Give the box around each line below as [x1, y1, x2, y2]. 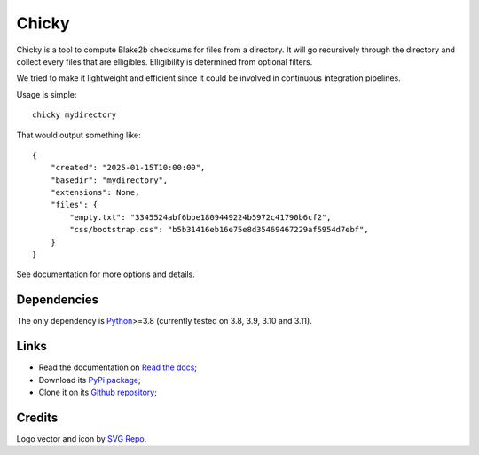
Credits [16, 410, 59, 425]
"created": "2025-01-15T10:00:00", [50, 162, 206, 173]
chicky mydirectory [32, 110, 117, 120]
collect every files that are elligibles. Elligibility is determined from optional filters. [16, 56, 313, 67]
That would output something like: [16, 129, 141, 140]
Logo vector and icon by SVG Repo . [16, 433, 147, 443]
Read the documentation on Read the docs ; [38, 362, 198, 373]
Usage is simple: [16, 89, 77, 99]
